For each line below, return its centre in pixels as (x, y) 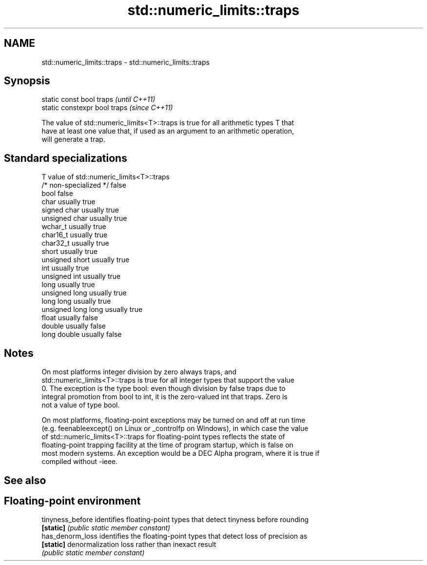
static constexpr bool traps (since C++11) (107, 108)
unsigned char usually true (84, 218)
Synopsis (27, 81)
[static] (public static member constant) (106, 528)
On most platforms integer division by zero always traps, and (139, 372)
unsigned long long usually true (92, 310)
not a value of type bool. (81, 405)
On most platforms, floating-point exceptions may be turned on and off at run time (174, 420)
